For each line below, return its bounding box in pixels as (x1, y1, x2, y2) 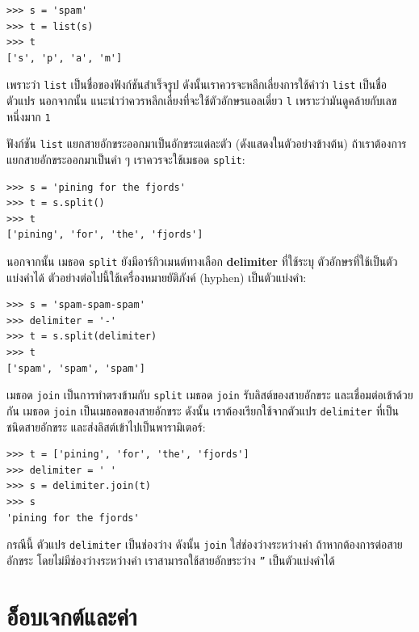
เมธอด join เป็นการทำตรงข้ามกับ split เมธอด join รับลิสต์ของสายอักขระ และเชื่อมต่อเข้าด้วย (6, 386, 413, 403)
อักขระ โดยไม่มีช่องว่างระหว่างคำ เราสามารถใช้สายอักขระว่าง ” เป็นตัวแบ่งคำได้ (6, 551, 335, 568)
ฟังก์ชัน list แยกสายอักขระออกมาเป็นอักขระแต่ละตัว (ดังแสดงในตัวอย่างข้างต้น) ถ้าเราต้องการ (6, 135, 407, 152)
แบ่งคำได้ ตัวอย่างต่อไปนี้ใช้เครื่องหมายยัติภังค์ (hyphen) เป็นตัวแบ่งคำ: (6, 268, 307, 285)
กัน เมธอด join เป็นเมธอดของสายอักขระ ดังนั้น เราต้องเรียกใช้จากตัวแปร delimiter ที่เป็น (6, 402, 399, 419)
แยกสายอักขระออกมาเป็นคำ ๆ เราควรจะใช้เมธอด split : (6, 151, 245, 167)
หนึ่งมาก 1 (6, 107, 51, 124)
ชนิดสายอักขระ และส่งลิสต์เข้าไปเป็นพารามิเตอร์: (6, 418, 206, 435)
